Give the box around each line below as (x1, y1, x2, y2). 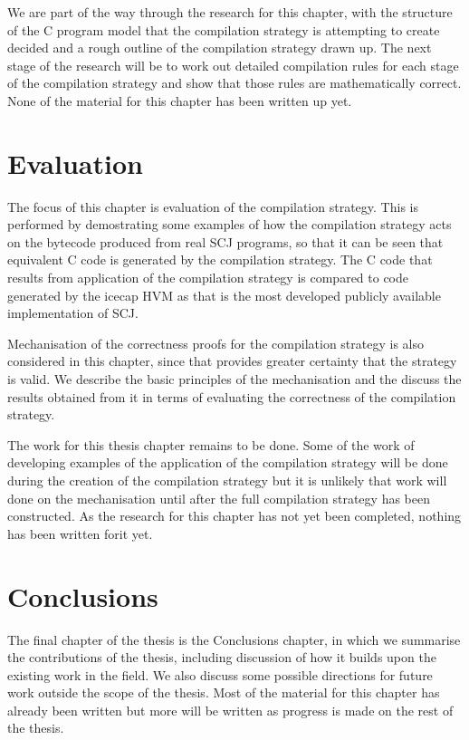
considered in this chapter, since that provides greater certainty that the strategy (7, 351, 457, 370)
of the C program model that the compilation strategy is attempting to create (7, 20, 440, 39)
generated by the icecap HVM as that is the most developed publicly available (7, 285, 441, 304)
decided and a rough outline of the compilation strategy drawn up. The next (7, 38, 432, 57)
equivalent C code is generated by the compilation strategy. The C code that (7, 250, 433, 269)
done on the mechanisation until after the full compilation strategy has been (7, 488, 430, 507)
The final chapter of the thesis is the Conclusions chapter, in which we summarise (7, 629, 461, 649)
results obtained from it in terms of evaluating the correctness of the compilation (7, 387, 456, 406)
